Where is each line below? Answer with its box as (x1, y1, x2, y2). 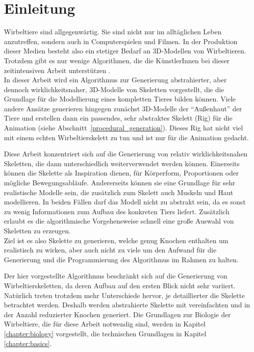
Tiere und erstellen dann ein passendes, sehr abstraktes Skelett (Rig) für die (4, 113, 233, 123)
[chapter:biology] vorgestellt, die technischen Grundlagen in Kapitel (4, 328, 206, 338)
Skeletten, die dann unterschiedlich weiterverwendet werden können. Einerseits (4, 158, 240, 168)
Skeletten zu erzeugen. (4, 226, 71, 235)
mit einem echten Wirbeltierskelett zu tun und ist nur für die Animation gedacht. (4, 132, 249, 142)
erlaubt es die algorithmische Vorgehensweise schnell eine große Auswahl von (4, 216, 234, 226)
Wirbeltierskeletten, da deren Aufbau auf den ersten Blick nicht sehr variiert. (4, 280, 236, 290)
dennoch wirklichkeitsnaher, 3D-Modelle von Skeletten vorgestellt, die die (4, 84, 224, 94)
